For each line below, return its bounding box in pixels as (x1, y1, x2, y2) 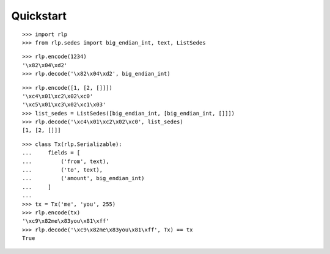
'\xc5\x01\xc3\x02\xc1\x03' (22, 101, 106, 108)
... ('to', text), (22, 167, 103, 173)
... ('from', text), (22, 158, 109, 165)
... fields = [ (22, 150, 81, 156)
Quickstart (11, 9, 67, 23)
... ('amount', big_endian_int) (22, 175, 145, 182)
